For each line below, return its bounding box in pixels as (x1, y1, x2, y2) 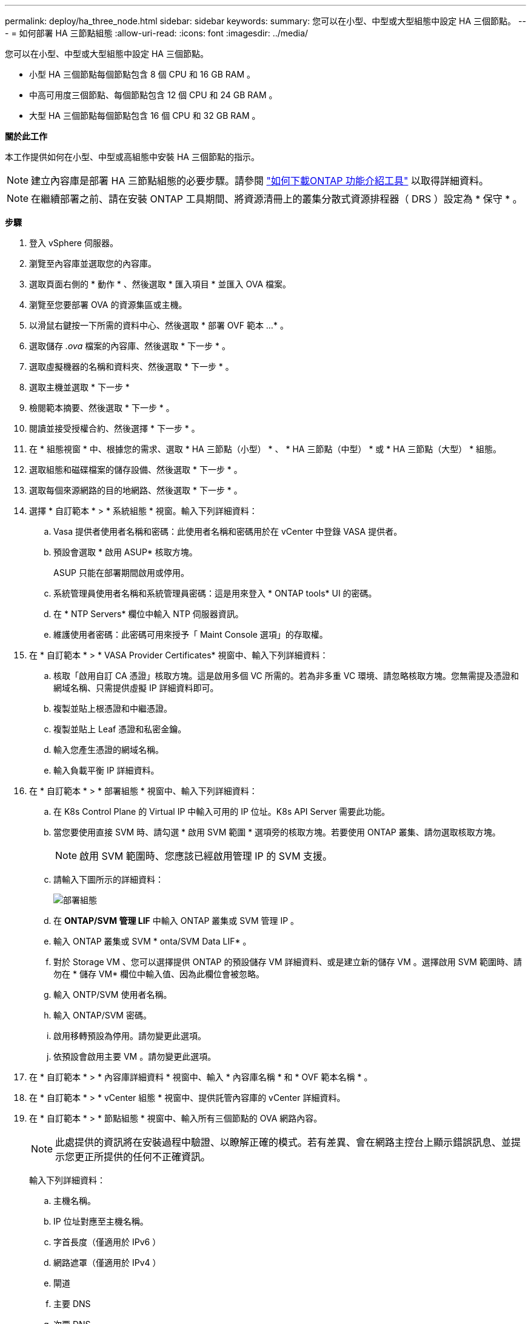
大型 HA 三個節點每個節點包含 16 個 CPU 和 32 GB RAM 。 (29, 110, 261, 121)
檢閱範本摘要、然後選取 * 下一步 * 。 (29, 403, 175, 413)
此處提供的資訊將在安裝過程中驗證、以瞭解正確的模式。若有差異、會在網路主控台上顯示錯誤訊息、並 (55, 1136, 512, 1148)
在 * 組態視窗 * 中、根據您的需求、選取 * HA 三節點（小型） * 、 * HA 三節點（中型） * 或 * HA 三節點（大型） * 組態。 (29, 444, 502, 454)
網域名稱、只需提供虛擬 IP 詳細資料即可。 (53, 683, 219, 693)
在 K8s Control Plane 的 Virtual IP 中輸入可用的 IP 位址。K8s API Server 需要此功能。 (53, 806, 390, 817)
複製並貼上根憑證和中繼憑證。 (53, 703, 172, 714)
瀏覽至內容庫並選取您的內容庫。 (29, 258, 156, 269)
